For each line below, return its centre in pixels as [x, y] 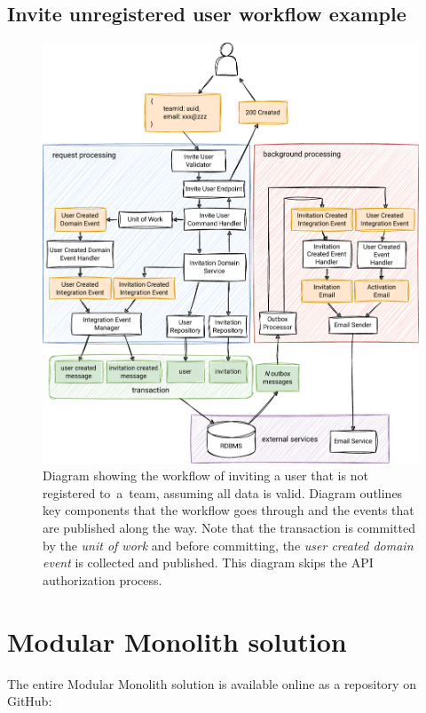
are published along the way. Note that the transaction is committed [229, 528]
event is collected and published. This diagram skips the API [208, 562]
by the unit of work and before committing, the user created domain [228, 545]
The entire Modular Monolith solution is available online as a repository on [212, 683]
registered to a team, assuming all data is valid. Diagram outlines [223, 492]
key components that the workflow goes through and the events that [229, 510]
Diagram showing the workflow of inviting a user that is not [205, 475]
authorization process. [103, 579]
